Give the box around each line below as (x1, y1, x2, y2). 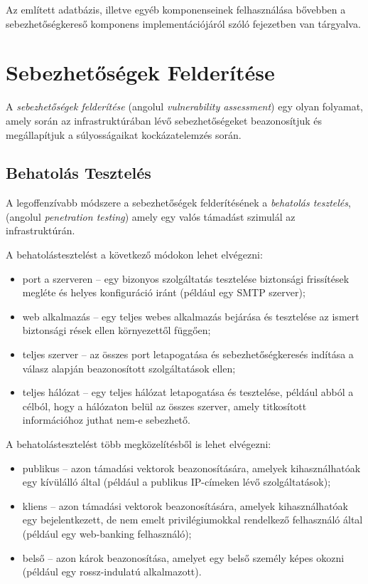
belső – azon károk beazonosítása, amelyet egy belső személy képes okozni (22, 550, 345, 565)
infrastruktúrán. (6, 223, 75, 238)
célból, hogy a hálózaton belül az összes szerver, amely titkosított (22, 398, 307, 413)
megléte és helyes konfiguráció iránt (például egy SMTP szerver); (22, 285, 305, 300)
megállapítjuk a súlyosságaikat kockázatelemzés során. (6, 127, 242, 142)
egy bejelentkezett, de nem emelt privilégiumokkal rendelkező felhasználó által (22, 512, 363, 527)
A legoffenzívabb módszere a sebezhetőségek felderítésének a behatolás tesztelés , (6, 195, 351, 210)
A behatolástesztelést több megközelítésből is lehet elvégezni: (6, 437, 271, 452)
